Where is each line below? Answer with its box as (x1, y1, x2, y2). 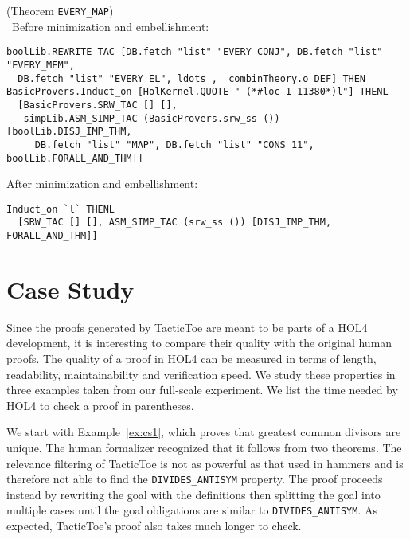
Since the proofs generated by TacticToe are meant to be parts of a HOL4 (6, 318, 368, 335)
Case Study (6, 272, 135, 305)
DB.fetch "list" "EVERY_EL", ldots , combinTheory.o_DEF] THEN (18, 72, 366, 84)
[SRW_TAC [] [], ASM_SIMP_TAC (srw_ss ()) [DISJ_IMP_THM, (18, 217, 332, 228)
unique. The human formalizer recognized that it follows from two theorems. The (6, 439, 402, 455)
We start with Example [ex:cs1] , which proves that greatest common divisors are (6, 424, 401, 440)
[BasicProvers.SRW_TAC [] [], (18, 99, 178, 111)
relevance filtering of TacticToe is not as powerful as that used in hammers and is (6, 455, 404, 471)
